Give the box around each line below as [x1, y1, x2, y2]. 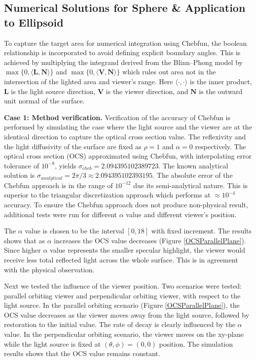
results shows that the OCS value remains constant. [4, 348, 160, 359]
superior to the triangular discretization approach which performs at [4, 190, 211, 200]
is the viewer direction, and [106, 86, 188, 96]
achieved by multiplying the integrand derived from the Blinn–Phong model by [4, 57, 243, 67]
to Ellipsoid [4, 14, 64, 30]
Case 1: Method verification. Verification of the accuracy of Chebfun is [4, 112, 230, 122]
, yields [55, 160, 76, 170]
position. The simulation [159, 338, 233, 349]
